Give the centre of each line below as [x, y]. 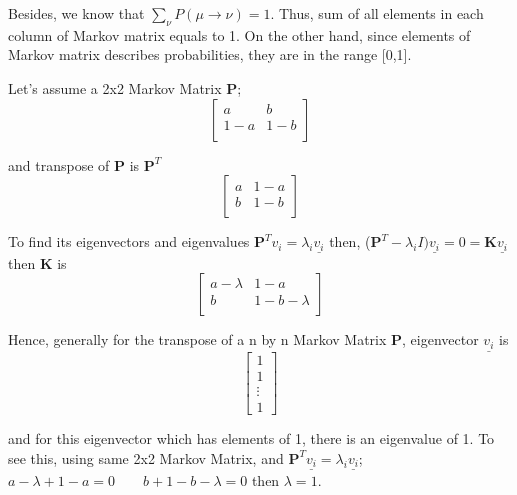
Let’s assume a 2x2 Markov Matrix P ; [125, 87]
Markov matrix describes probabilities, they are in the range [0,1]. [210, 54]
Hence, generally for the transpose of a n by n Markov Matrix [197, 339]
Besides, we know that [76, 13]
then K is [37, 262]
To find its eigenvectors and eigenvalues [129, 241]
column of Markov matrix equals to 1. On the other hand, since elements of [239, 34]
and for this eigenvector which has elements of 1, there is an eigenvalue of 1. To [251, 438]
